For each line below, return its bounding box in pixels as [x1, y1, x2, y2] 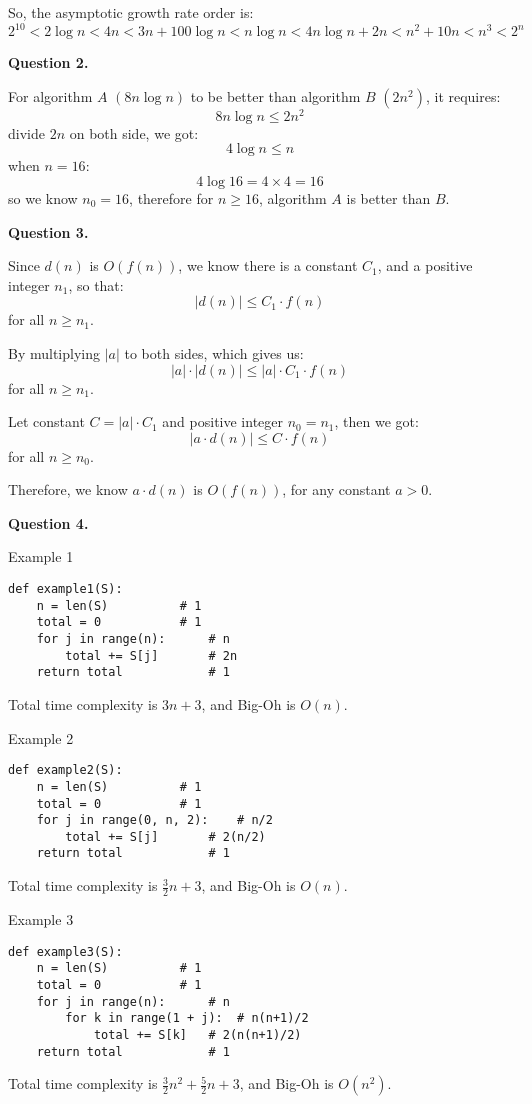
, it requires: [425, 85, 501, 106]
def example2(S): [8, 763, 123, 778]
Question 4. [8, 512, 89, 533]
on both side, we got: [69, 122, 199, 143]
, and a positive [377, 255, 473, 276]
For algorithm [8, 85, 93, 106]
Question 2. [8, 52, 89, 73]
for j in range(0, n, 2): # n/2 [36, 813, 273, 828]
